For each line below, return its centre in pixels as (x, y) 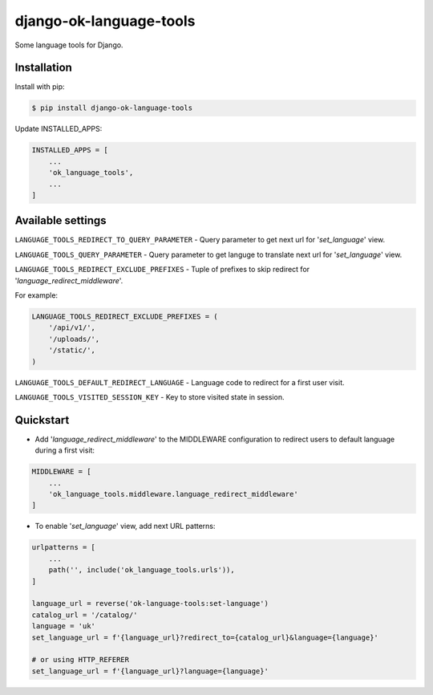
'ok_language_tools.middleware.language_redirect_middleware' (173, 494)
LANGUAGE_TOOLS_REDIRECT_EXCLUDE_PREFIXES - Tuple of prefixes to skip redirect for (162, 270)
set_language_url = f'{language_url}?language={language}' (150, 671)
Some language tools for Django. (69, 45)
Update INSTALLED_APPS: (59, 129)
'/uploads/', (74, 339)
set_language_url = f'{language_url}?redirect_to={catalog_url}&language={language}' (205, 637)
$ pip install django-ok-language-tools (112, 108)
